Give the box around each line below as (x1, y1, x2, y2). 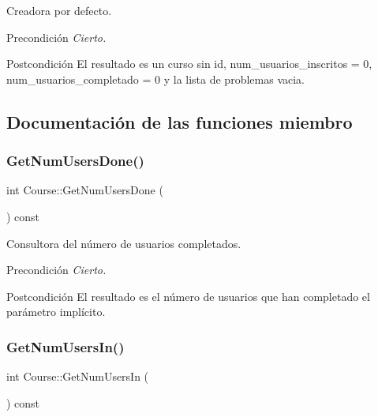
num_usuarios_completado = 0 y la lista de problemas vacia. (6, 70, 305, 87)
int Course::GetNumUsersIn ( (6, 368, 149, 385)
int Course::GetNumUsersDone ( (6, 182, 163, 198)
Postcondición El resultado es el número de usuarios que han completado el (6, 287, 370, 304)
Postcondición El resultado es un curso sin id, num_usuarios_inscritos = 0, (6, 55, 372, 72)
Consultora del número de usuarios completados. (6, 235, 241, 251)
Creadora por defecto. (6, 2, 112, 18)
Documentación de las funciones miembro (6, 109, 353, 133)
